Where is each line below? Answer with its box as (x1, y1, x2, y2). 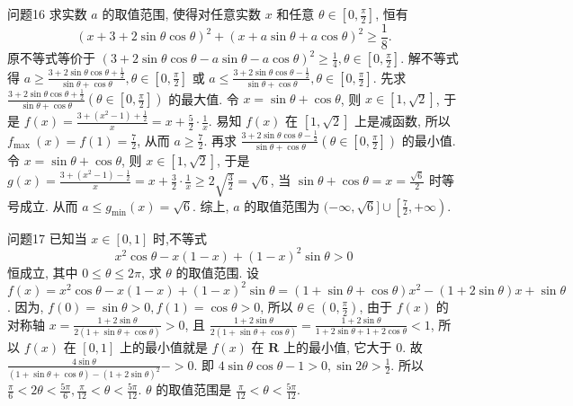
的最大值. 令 (168, 89, 239, 108)
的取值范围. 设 (175, 262, 260, 281)
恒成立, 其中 (7, 262, 78, 281)
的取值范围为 (244, 196, 320, 215)
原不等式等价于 (7, 49, 95, 67)
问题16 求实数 (7, 4, 87, 22)
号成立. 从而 (7, 196, 78, 215)
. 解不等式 (400, 49, 459, 67)
